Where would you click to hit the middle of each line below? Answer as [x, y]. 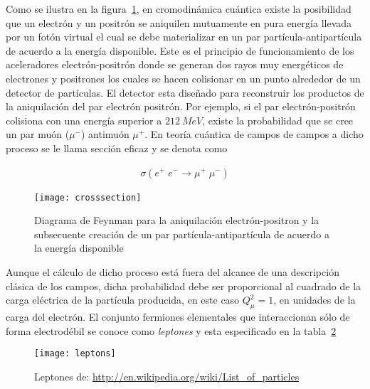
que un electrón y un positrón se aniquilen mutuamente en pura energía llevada [179, 22]
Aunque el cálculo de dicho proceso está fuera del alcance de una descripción [173, 272]
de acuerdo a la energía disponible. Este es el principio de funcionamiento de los [180, 50]
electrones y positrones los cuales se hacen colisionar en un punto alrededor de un [183, 78]
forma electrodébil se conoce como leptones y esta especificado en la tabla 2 [171, 330]
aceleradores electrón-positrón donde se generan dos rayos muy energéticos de [175, 64]
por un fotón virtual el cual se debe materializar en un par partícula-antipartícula [184, 37]
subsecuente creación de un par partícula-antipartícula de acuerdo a [182, 234]
